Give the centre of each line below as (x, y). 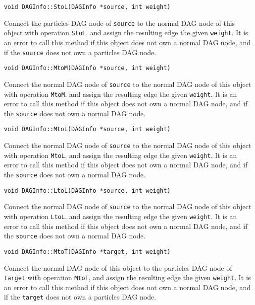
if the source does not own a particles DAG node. (80, 52)
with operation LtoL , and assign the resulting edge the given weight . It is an (121, 216)
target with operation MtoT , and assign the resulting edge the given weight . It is (127, 277)
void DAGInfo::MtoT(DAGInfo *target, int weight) (87, 252)
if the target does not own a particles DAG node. (80, 297)
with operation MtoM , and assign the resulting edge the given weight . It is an (121, 94)
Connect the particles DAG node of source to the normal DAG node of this (120, 23)
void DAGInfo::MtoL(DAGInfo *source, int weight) (87, 129)
